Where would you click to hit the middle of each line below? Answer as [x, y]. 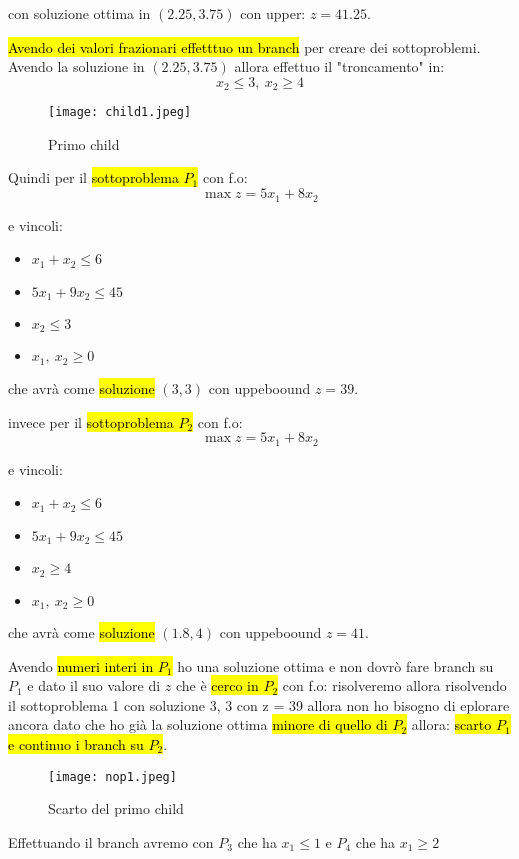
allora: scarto [451, 724]
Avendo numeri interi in [81, 665]
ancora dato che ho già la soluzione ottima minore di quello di [198, 724]
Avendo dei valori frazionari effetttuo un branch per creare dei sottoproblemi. [244, 46]
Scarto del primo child [116, 808]
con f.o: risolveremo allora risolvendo [394, 685]
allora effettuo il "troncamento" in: [339, 66]
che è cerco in [217, 685]
